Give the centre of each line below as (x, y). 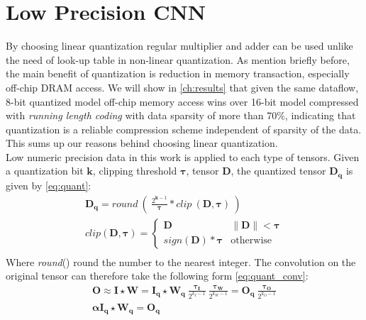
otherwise (251, 241)
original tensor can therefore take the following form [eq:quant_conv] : (157, 276)
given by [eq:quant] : (49, 185)
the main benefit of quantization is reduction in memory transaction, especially (178, 73)
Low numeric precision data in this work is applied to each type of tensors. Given (183, 156)
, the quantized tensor (278, 171)
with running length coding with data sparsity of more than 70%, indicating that (181, 115)
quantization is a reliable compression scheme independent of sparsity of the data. (184, 129)
